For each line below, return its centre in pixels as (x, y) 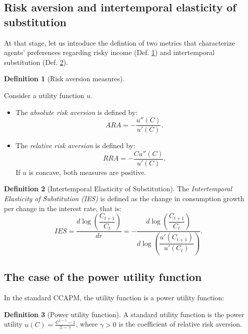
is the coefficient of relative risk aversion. (180, 324)
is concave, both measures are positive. (87, 172)
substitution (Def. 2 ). (36, 62)
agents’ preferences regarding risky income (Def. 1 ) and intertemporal (109, 52)
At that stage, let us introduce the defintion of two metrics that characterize (120, 42)
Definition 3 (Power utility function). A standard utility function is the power (124, 314)
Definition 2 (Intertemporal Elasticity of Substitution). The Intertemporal (118, 189)
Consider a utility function (44, 95)
